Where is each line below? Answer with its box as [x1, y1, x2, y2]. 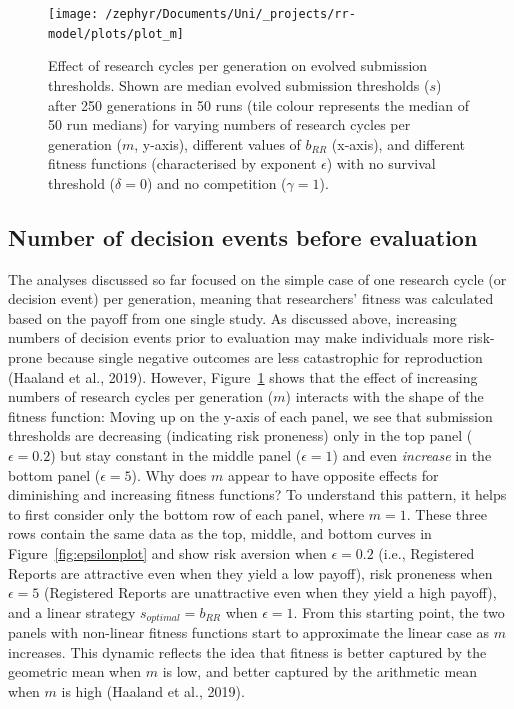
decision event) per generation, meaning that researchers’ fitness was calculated [8, 288, 494, 309]
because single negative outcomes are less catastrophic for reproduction [46, 347, 483, 368]
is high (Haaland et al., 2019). [61, 681, 245, 701]
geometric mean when [8, 661, 142, 682]
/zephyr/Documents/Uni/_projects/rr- [105, 7, 356, 21]
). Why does [131, 464, 207, 485]
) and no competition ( [146, 172, 287, 193]
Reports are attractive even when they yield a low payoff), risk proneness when [8, 562, 493, 583]
